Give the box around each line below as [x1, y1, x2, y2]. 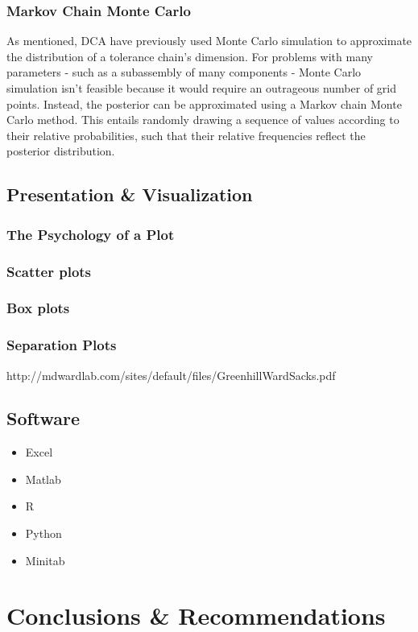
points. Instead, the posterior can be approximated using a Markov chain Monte [6, 95, 402, 112]
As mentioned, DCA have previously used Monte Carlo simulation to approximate [6, 32, 412, 49]
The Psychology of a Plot [6, 224, 175, 244]
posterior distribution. [6, 143, 115, 159]
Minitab [25, 551, 65, 568]
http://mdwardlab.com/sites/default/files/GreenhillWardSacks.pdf [6, 366, 336, 383]
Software [6, 406, 81, 431]
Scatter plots [6, 261, 92, 281]
